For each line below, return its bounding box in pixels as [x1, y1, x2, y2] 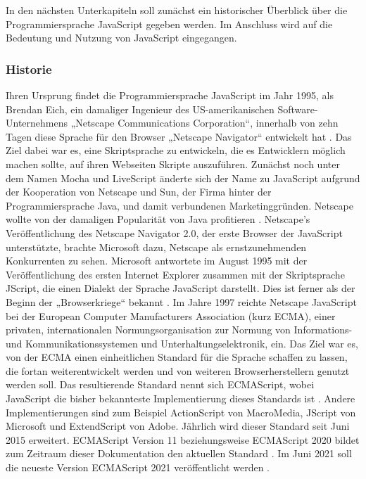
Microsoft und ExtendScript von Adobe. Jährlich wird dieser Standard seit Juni [6, 419, 350, 433]
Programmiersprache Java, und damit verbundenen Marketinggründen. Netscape [6, 198, 353, 212]
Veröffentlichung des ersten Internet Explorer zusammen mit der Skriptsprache [6, 267, 345, 281]
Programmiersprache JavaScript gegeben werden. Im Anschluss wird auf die [6, 16, 333, 31]
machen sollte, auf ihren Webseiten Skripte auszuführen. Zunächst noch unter [6, 156, 340, 171]
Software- [277, 101, 318, 116]
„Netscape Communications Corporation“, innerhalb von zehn [70, 115, 339, 130]
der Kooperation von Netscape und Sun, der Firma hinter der [6, 184, 272, 199]
